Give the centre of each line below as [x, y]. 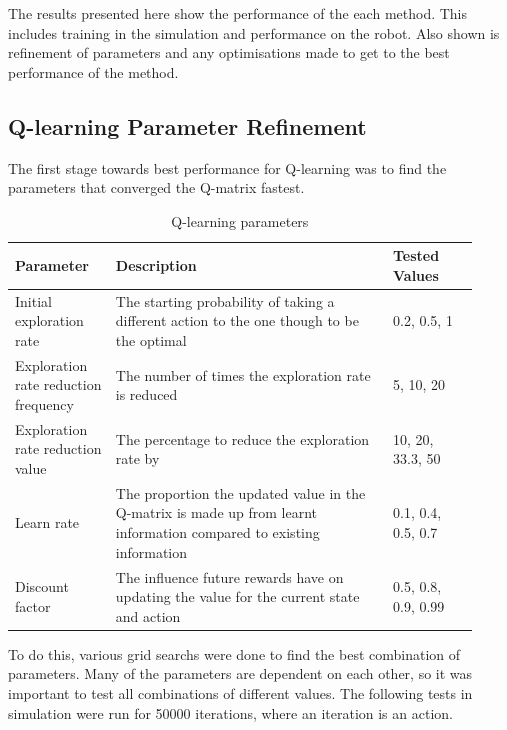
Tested [416, 255]
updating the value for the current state [237, 596]
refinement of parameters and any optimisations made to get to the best [229, 52]
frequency [44, 404]
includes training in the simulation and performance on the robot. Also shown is [254, 32]
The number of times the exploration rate [243, 374]
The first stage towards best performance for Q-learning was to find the [227, 167]
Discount [42, 586]
